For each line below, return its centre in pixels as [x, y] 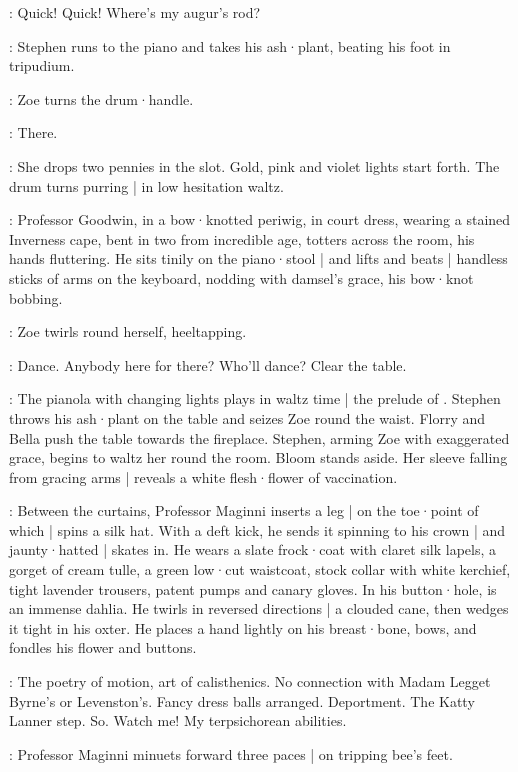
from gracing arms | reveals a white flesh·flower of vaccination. [203, 476]
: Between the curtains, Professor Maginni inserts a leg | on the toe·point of [244, 510]
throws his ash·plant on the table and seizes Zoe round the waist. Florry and [247, 417]
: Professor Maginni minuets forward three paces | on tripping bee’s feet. [231, 753]
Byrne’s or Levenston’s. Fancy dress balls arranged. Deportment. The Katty [242, 700]
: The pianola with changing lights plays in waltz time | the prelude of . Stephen [255, 398]
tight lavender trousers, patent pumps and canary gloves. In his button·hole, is [253, 588]
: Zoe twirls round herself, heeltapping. [128, 331]
